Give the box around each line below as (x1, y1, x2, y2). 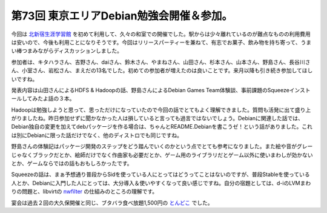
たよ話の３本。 (37, 95, 75, 103)
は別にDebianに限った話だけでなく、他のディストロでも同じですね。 (11, 131, 183, 139)
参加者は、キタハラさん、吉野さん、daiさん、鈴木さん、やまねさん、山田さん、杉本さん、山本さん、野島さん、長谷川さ (11, 58, 311, 66)
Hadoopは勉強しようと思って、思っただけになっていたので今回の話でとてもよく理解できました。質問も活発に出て (11, 106, 295, 113)
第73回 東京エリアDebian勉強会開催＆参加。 (11, 9, 233, 22)
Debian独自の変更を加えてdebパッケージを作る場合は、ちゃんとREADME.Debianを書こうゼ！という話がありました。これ (11, 123, 313, 130)
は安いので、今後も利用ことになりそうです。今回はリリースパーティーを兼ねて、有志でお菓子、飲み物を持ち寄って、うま (11, 38, 312, 46)
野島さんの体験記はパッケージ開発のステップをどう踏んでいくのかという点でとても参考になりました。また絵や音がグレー (11, 143, 313, 150)
